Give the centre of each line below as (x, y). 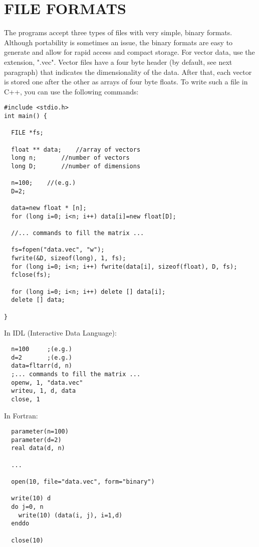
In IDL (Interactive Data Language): (60, 333)
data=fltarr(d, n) (42, 366)
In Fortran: (21, 415)
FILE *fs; (27, 133)
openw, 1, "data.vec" (47, 382)
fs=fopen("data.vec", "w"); (58, 250)
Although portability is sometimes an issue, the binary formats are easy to (118, 42)
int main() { (26, 116)
